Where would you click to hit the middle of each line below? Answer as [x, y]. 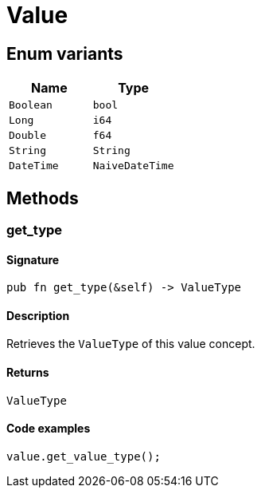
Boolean [31, 105]
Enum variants [65, 53]
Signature [33, 259]
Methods [43, 198]
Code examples [49, 429]
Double [27, 136]
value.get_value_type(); [84, 456]
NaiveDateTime [133, 166]
